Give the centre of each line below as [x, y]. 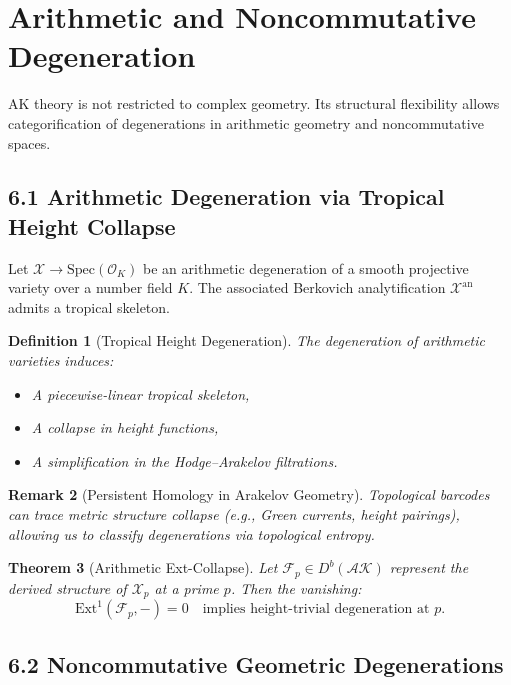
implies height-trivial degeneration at [316, 609]
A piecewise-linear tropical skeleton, [140, 393]
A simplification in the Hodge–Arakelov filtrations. [184, 460]
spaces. [29, 142]
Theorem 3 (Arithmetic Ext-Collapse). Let [143, 567]
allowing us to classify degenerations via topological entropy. [191, 533]
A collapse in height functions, [125, 427]
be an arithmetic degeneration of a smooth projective [306, 267]
